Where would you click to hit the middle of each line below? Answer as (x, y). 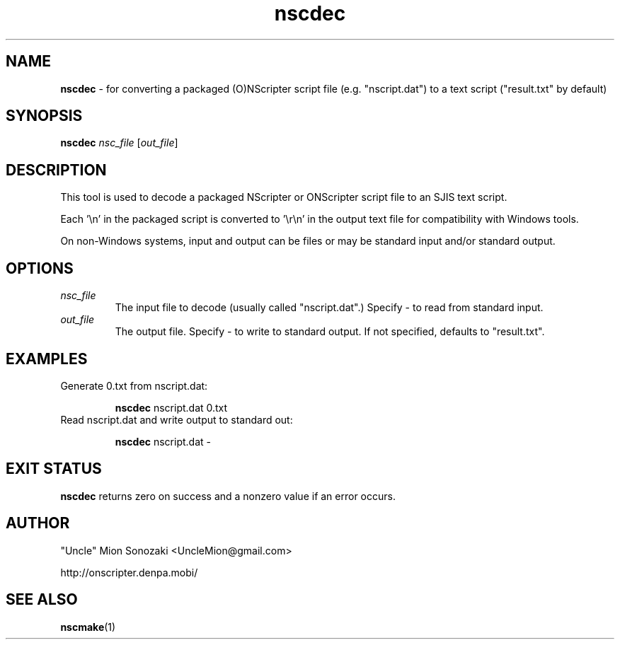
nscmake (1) (88, 627)
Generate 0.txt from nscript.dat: (134, 385)
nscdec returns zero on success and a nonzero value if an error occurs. (228, 496)
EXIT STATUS (54, 469)
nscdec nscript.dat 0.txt (171, 407)
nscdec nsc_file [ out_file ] (119, 143)
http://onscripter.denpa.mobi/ (129, 572)
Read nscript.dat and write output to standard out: (177, 419)
